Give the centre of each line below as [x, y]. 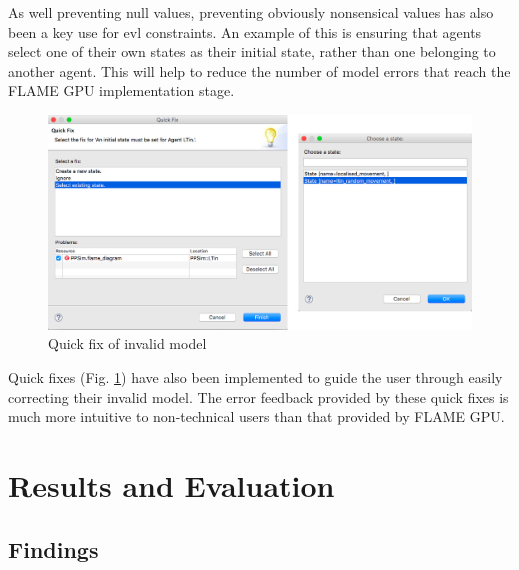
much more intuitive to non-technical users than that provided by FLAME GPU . [256, 416]
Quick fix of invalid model [127, 343]
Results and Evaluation [171, 485]
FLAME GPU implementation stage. [121, 90]
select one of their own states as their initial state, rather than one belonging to [252, 51]
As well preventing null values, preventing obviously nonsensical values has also [251, 12]
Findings [53, 548]
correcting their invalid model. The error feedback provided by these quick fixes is [258, 396]
